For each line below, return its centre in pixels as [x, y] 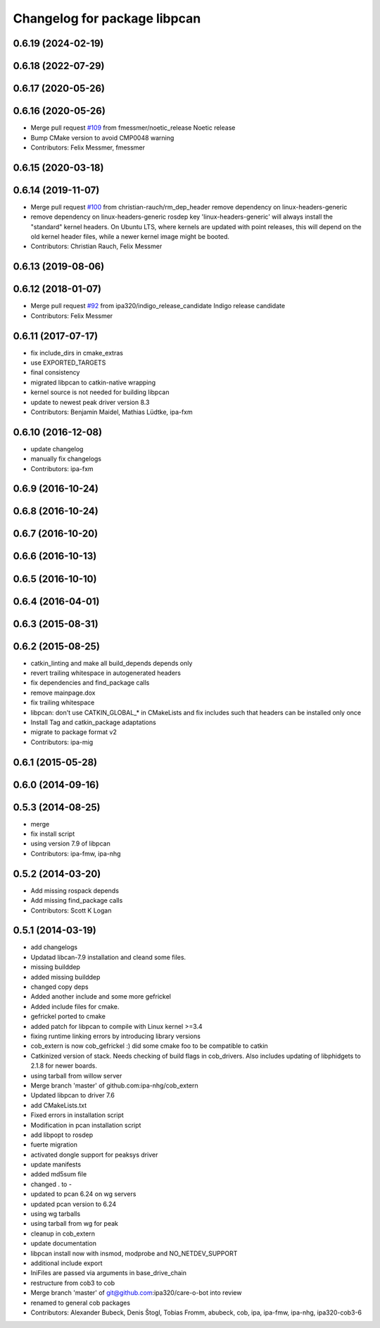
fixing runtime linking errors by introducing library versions [115, 1036]
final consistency [55, 372]
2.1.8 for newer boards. [64, 1066]
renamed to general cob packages [80, 1303]
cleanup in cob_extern [63, 1233]
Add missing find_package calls [77, 901]
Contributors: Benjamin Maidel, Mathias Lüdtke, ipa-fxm [112, 412]
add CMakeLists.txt [59, 1105]
